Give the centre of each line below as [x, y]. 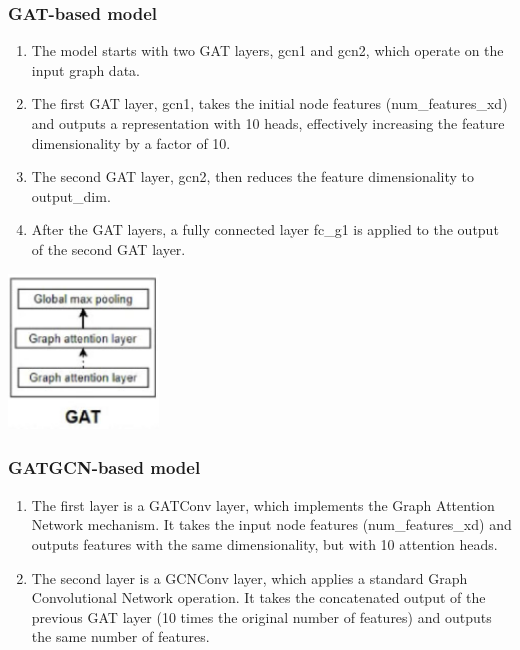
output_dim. [71, 195]
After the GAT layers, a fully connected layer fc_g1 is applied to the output [265, 229]
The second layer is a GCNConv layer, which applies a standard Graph [249, 577]
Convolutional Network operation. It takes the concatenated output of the [258, 597]
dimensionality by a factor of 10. [131, 142]
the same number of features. [120, 636]
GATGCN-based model [104, 467]
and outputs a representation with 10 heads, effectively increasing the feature [268, 123]
